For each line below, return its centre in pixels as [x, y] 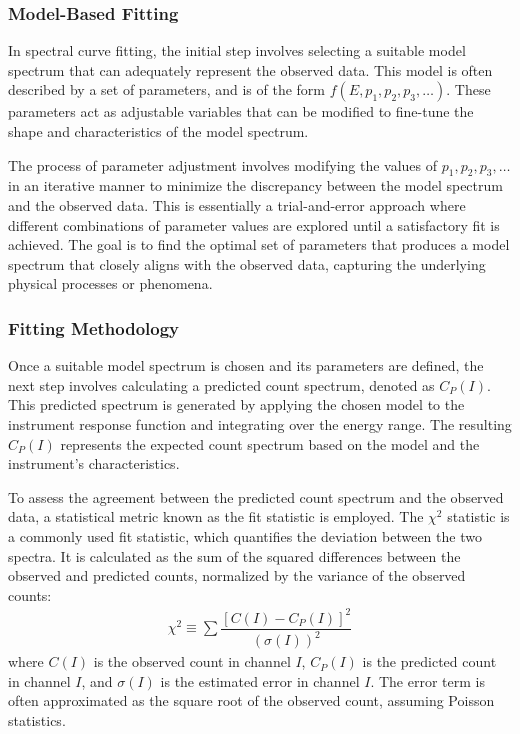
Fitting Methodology [94, 327]
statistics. [37, 720]
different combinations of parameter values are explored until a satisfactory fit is [254, 224]
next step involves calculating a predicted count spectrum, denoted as [221, 384]
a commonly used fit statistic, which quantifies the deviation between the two [245, 535]
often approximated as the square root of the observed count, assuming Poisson [251, 700]
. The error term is [427, 680]
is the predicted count [429, 661]
